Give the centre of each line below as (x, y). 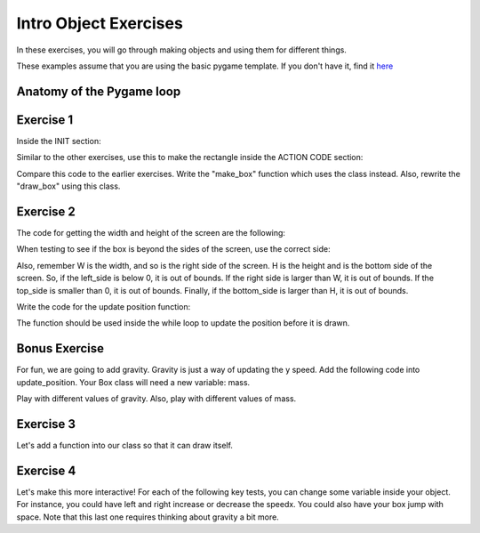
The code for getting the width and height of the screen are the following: (151, 232)
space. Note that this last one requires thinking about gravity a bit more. (148, 517)
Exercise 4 (46, 470)
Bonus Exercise (60, 348)
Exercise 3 (46, 424)
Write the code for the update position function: (104, 306)
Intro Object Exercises (100, 23)
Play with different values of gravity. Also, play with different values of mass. (156, 398)
